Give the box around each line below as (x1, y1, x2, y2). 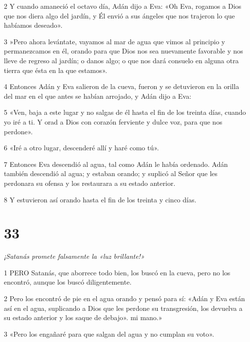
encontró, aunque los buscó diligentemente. (4, 277, 132, 287)
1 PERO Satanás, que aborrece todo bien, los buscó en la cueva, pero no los (4, 267, 231, 277)
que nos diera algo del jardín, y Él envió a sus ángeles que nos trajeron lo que (4, 10, 235, 20)
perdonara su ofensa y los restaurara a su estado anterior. (4, 178, 176, 188)
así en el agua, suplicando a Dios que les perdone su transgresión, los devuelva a (4, 303, 243, 313)
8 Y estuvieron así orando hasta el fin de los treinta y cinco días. (4, 194, 196, 204)
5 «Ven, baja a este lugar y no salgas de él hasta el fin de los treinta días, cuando (4, 107, 246, 117)
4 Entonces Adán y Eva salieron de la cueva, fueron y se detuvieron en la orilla (4, 81, 239, 91)
